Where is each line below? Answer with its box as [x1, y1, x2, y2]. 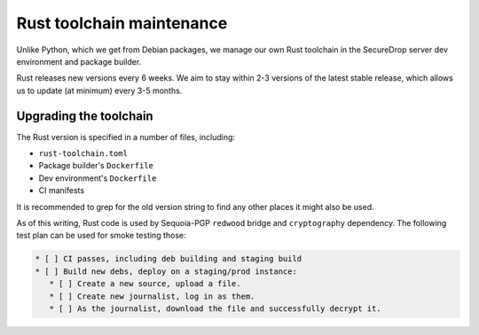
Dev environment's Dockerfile [38, 173, 157, 183]
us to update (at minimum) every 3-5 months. [16, 85, 183, 96]
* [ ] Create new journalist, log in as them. [49, 291, 255, 301]
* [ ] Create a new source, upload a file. [49, 279, 241, 289]
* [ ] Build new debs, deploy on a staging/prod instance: [35, 266, 297, 277]
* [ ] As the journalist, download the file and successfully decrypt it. [49, 303, 381, 314]
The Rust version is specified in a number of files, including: [16, 131, 235, 142]
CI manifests [38, 185, 84, 196]
